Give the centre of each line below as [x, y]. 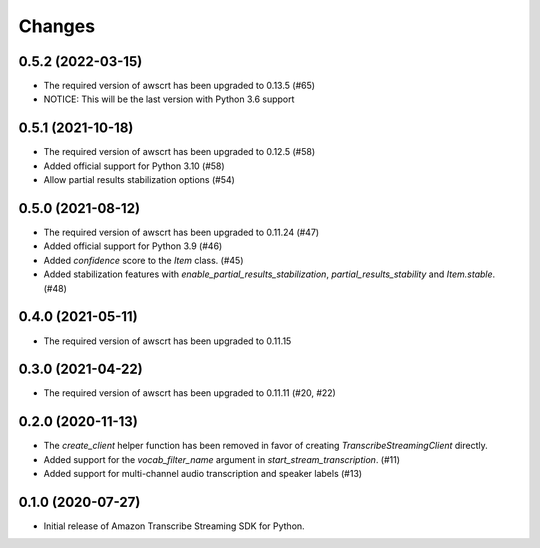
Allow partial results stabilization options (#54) [139, 180]
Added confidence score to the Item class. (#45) [143, 260]
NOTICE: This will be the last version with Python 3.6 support [169, 99]
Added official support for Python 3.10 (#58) [134, 166]
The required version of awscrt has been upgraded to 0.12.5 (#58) [179, 152]
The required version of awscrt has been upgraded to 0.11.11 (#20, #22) [190, 393]
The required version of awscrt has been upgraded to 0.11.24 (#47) [181, 232]
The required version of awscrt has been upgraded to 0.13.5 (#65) [179, 86]
